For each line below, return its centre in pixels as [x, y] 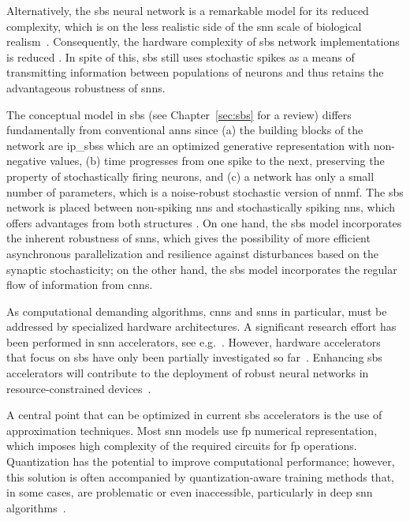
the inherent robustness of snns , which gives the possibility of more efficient [188, 238]
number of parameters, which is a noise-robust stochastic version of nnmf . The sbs [205, 191]
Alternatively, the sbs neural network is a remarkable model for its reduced [188, 10]
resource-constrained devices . [79, 388]
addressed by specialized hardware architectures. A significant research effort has [201, 326]
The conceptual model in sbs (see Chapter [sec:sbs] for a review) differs [179, 114]
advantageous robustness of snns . [86, 87]
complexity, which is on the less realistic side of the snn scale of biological [184, 26]
